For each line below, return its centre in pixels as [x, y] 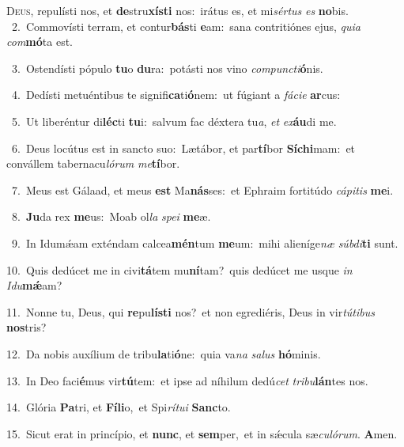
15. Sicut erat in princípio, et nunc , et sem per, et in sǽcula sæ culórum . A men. [202, 433]
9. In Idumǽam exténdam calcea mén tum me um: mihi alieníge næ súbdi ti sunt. [205, 242]
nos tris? [26, 327]
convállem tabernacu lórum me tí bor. [93, 163]
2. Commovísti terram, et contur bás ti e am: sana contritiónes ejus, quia [186, 26]
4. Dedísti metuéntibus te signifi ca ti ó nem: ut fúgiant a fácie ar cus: [176, 95]
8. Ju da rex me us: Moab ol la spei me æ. [111, 216]
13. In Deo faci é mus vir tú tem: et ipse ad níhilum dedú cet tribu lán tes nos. [187, 380]
